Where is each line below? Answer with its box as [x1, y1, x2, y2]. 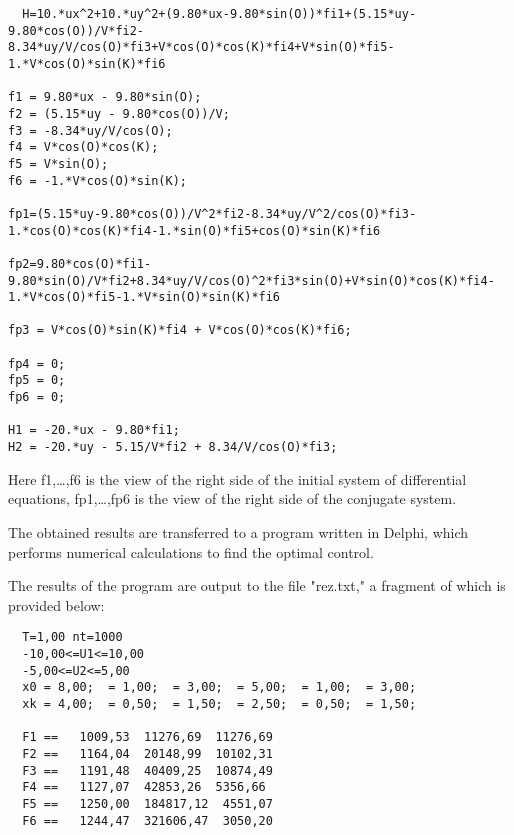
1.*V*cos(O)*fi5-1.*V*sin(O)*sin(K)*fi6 [8, 290, 281, 305]
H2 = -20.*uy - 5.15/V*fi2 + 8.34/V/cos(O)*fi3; [8, 440, 338, 455]
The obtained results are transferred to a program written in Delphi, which [8, 521, 469, 542]
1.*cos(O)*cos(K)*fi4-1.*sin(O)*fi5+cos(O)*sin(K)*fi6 [8, 223, 381, 238]
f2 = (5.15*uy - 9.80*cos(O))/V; [8, 106, 230, 121]
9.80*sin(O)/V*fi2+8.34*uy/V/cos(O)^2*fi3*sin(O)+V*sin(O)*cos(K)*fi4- [8, 273, 495, 288]
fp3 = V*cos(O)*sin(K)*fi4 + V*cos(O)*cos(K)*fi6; [8, 323, 352, 338]
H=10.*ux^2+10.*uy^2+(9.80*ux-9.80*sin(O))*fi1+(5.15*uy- [22, 7, 417, 21]
